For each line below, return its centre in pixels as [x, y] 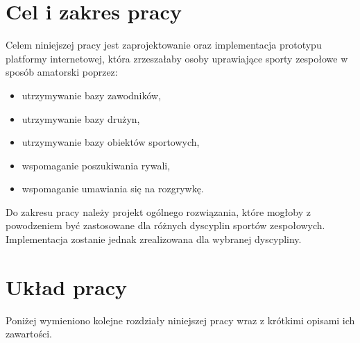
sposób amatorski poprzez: [62, 72]
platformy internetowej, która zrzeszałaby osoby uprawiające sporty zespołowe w [177, 58]
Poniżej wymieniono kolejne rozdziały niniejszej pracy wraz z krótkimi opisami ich [180, 320]
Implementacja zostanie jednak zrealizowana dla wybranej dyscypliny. [154, 239]
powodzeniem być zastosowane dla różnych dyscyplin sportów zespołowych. [165, 225]
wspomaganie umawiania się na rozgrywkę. [113, 189]
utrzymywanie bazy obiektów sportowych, [111, 142]
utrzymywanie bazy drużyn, [81, 118]
